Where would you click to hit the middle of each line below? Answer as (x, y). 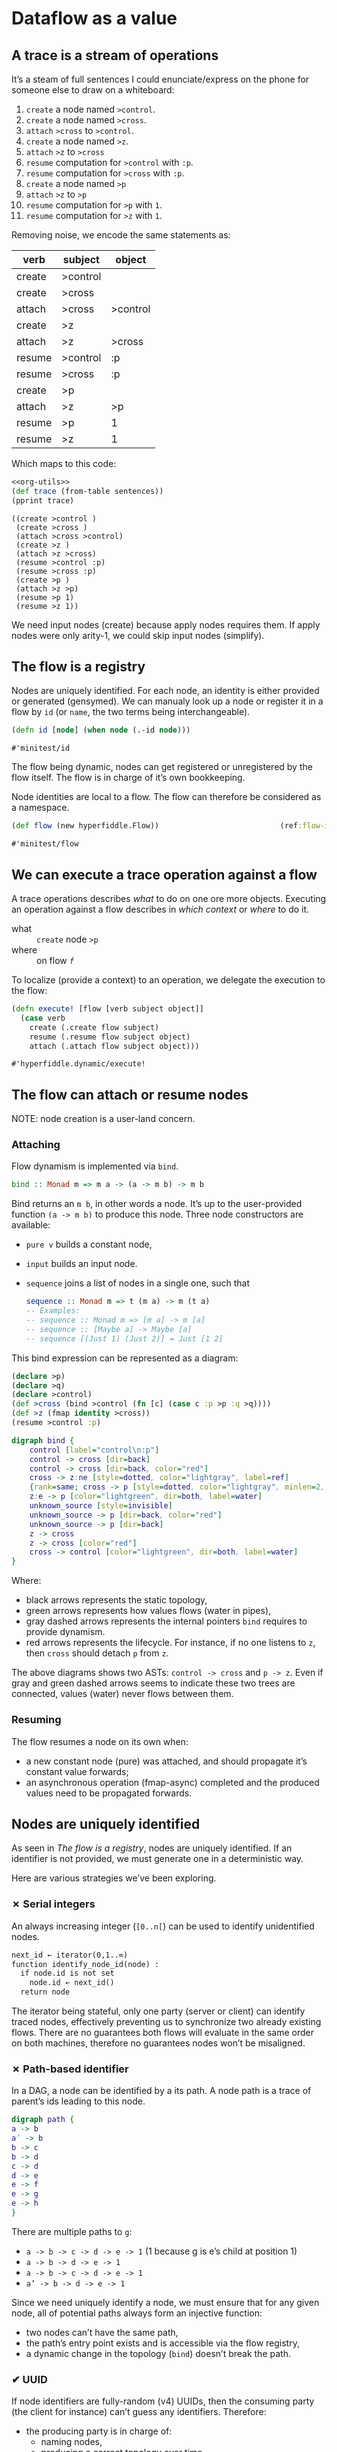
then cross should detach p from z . (97, 1653)
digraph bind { (43, 1440)
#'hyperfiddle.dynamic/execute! (78, 1064)
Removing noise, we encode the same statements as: (121, 235)
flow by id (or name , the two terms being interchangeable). (131, 712)
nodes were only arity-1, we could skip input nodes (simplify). (138, 635)
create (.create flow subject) (94, 1027)
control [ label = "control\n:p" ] (94, 1450)
